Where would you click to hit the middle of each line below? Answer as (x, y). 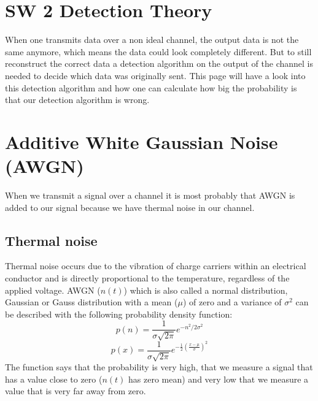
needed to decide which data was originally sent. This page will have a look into (155, 75)
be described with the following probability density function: (119, 314)
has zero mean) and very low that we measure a (219, 379)
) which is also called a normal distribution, (206, 290)
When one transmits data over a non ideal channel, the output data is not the (152, 40)
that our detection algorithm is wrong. (77, 100)
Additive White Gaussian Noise (142, 141)
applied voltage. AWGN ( (53, 290)
